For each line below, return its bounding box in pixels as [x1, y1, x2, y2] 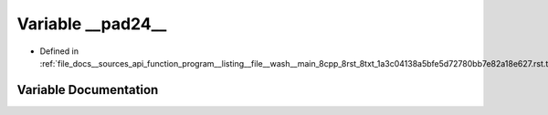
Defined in [39, 46, 79, 57]
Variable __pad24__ [16, 14, 167, 34]
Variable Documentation [16, 82, 159, 98]
